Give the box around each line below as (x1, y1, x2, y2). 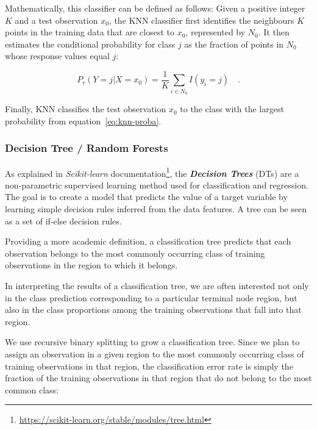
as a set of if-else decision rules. (5, 214, 122, 227)
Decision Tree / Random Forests (5, 140, 168, 156)
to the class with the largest (180, 102, 284, 115)
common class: (5, 383, 59, 396)
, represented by (185, 26, 246, 38)
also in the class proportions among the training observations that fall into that (5, 303, 302, 316)
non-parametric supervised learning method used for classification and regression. (5, 178, 308, 191)
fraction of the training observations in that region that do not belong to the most (5, 371, 312, 384)
